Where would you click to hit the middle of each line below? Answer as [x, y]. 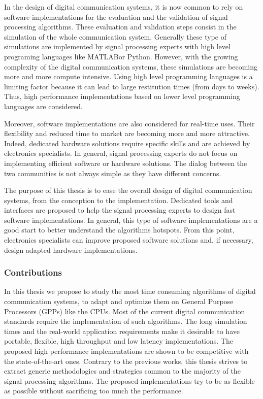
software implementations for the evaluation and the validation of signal [116, 16]
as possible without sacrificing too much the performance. [94, 391]
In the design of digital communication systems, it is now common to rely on [124, 7]
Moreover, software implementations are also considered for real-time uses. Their [129, 123]
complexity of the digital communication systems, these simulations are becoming [131, 66]
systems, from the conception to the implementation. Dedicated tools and [119, 200]
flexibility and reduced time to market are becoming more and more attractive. [127, 133]
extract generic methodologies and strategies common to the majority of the [122, 371]
